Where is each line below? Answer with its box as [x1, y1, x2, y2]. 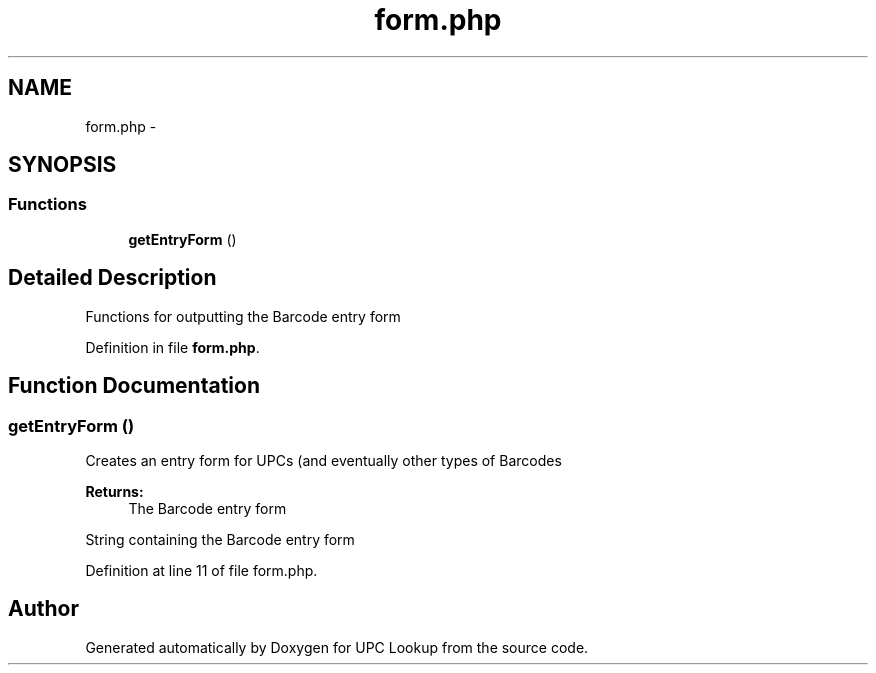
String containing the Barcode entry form [85, 530, 355, 548]
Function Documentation [8, 373, 260, 399]
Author [8, 596, 79, 622]
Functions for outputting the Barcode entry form [85, 307, 401, 325]
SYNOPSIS [8, 152, 117, 178]
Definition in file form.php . [85, 338, 260, 356]
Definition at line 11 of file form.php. [85, 561, 318, 579]
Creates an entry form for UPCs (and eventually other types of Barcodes [85, 451, 562, 469]
